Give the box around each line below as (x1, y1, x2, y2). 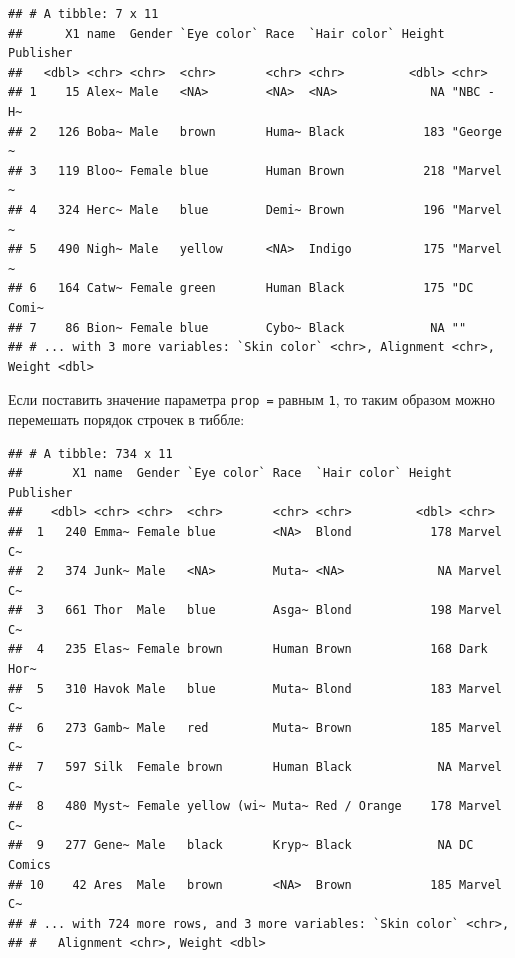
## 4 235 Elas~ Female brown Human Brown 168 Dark (8, 642, 488, 657)
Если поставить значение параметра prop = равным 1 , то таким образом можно (8, 389, 495, 410)
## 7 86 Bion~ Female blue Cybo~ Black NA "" (8, 320, 467, 335)
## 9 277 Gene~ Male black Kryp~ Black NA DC (8, 838, 474, 853)
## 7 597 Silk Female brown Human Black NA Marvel (8, 760, 502, 775)
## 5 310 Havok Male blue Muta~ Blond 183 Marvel (8, 681, 502, 696)
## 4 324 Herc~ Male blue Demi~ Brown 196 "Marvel (8, 202, 502, 217)
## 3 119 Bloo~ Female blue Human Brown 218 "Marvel (8, 163, 502, 178)
